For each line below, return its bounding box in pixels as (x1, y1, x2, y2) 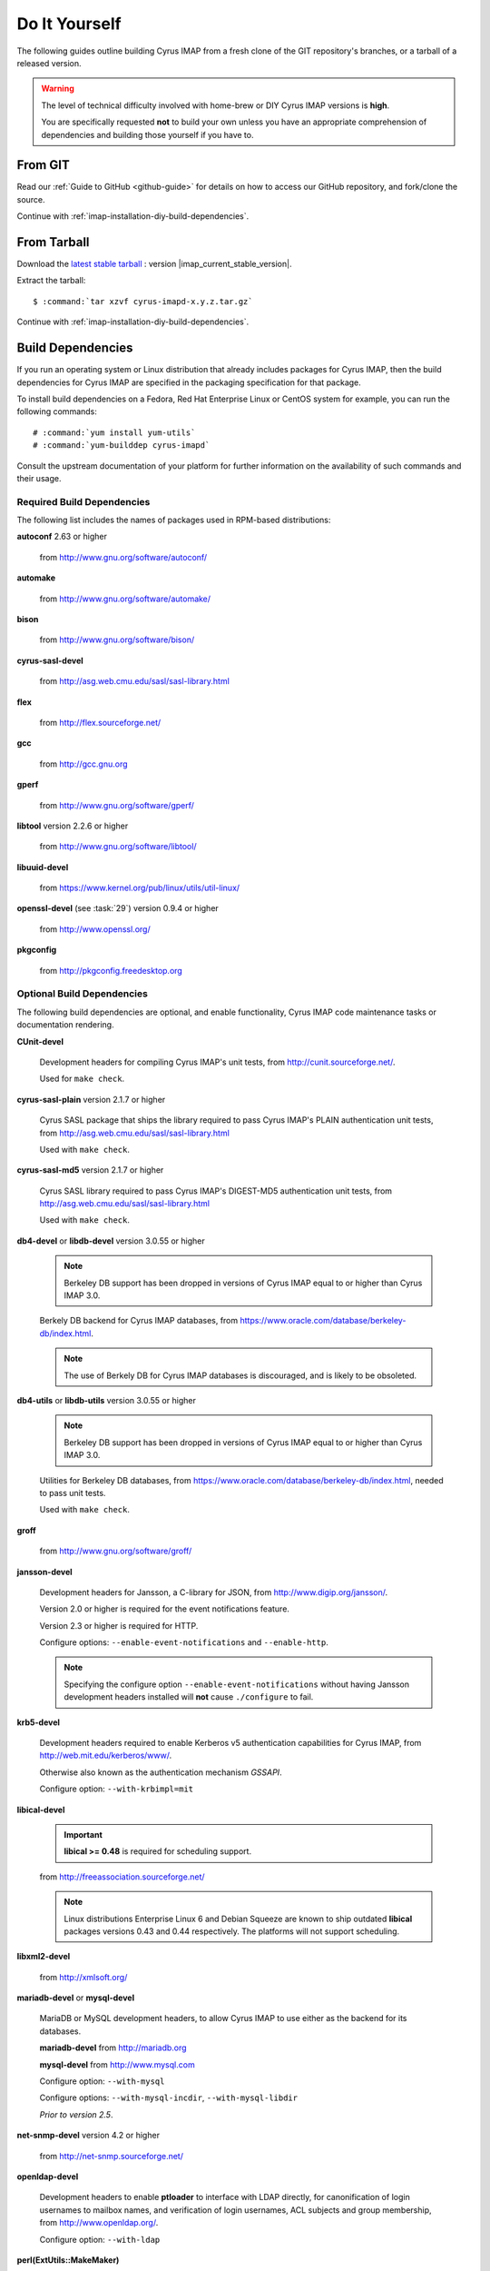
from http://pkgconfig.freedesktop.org (39, 965, 183, 976)
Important (64, 1829, 103, 1840)
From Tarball (16, 234, 90, 250)
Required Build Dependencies (16, 495, 151, 508)
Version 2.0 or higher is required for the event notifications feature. (39, 1603, 290, 1614)
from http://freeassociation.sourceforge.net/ (39, 1871, 205, 1882)
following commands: (16, 406, 97, 417)
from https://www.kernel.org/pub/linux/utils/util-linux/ (39, 882, 240, 894)
